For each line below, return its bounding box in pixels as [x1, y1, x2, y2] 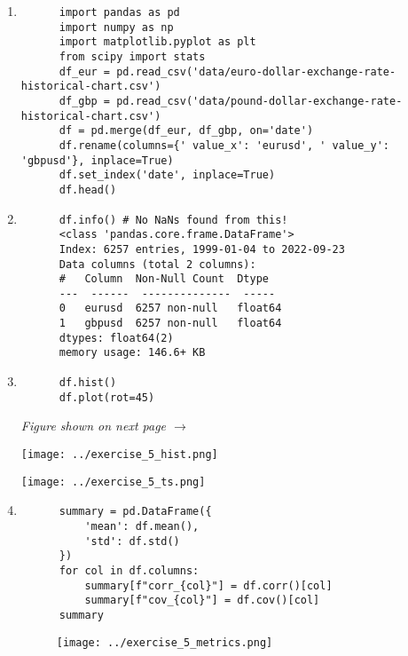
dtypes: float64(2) [59, 331, 174, 344]
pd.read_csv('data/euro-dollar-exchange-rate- [116, 65, 396, 78]
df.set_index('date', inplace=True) [59, 169, 276, 182]
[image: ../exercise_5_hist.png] [20, 448, 218, 461]
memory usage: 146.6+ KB [59, 346, 206, 360]
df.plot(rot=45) [59, 391, 155, 404]
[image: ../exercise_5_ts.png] [20, 475, 206, 488]
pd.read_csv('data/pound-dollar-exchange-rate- [116, 94, 403, 107]
